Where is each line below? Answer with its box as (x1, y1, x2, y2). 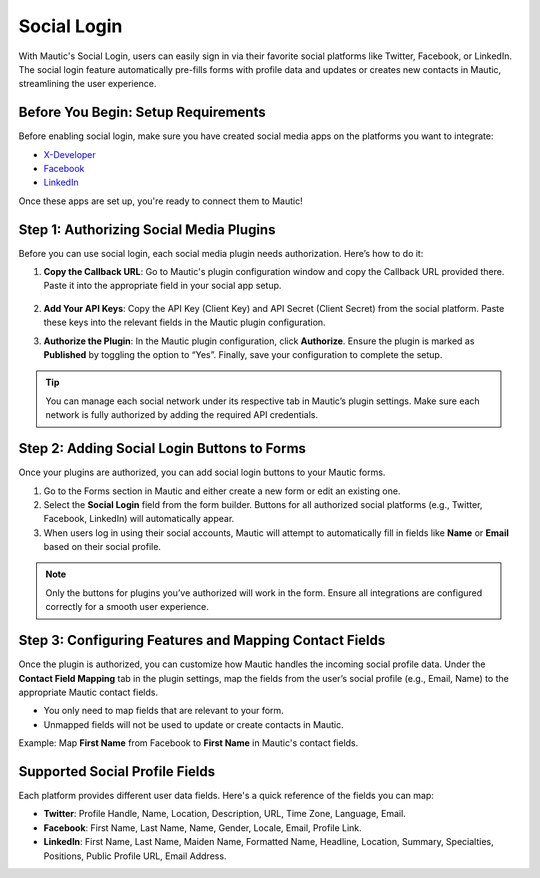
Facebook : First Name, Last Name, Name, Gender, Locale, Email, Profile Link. (43, 821, 362, 834)
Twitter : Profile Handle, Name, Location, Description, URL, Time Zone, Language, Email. (43, 808, 407, 820)
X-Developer (43, 148, 97, 160)
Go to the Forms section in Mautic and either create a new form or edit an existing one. (43, 485, 401, 497)
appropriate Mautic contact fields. (18, 686, 159, 698)
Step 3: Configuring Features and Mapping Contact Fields (18, 632, 386, 649)
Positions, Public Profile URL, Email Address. (43, 850, 227, 862)
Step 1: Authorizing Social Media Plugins (18, 221, 276, 238)
